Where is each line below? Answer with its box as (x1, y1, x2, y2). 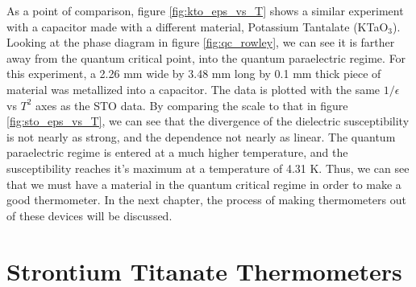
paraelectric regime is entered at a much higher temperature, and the (6, 144, 348, 161)
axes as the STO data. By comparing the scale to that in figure (35, 96, 348, 113)
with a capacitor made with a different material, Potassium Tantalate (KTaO (6, 18, 389, 35)
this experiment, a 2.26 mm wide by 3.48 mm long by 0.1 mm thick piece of (6, 65, 381, 82)
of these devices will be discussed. (6, 207, 173, 223)
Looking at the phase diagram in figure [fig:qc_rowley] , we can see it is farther (6, 34, 395, 51)
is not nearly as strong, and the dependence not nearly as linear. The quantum (6, 128, 396, 145)
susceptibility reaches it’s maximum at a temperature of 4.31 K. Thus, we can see (6, 159, 410, 176)
